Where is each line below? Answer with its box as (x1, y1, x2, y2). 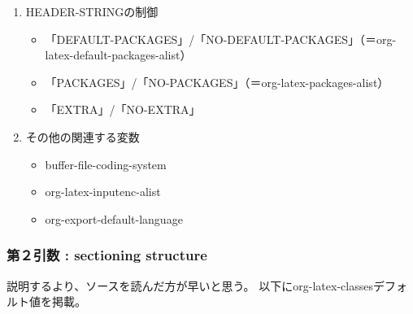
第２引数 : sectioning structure (7, 245, 207, 265)
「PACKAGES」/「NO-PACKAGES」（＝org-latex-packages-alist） (45, 73, 389, 90)
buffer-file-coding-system (45, 155, 167, 172)
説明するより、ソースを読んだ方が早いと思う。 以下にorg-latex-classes (7, 277, 373, 294)
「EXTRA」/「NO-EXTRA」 (45, 101, 201, 118)
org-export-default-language (45, 210, 183, 227)
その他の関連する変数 (25, 128, 140, 145)
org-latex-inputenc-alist (45, 183, 161, 200)
